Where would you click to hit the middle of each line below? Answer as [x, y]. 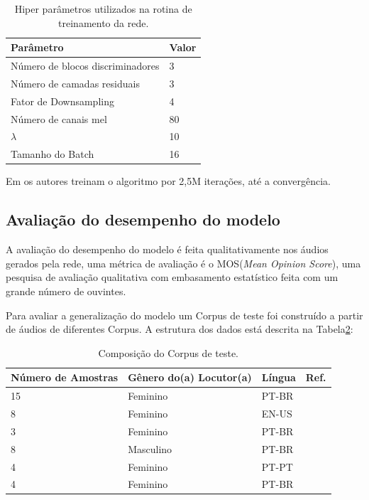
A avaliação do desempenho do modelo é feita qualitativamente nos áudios [167, 249]
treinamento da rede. [104, 22]
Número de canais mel [59, 118]
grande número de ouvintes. [66, 291]
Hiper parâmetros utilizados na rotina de [103, 9]
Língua [279, 377]
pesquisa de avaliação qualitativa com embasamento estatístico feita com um [172, 277]
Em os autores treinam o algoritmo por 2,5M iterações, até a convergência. [168, 181]
